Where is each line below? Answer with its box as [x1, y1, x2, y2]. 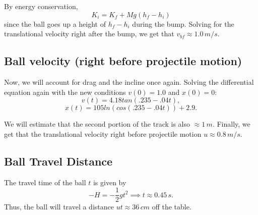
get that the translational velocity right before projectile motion [4, 128, 202, 139]
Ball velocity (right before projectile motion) [4, 53, 242, 69]
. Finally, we [212, 119, 250, 129]
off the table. [152, 201, 191, 212]
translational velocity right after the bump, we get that [4, 28, 174, 39]
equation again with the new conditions [4, 86, 126, 97]
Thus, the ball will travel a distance [4, 201, 114, 212]
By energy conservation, [4, 1, 78, 11]
